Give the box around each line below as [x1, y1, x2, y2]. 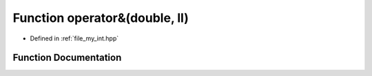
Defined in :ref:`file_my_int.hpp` [30, 34, 119, 42]
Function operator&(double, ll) [12, 10, 189, 25]
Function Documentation [12, 52, 122, 64]
